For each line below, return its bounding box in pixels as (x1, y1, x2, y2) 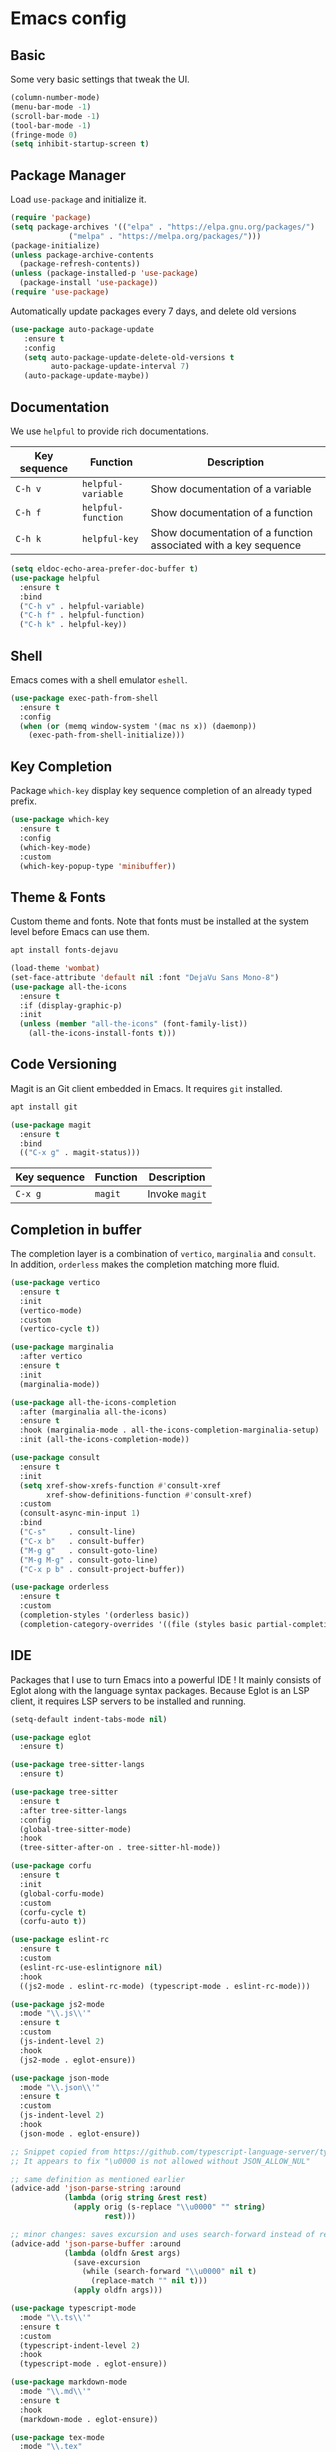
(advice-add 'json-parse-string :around (10, 2183, 182, 2194)
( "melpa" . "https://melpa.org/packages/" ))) (68, 231, 262, 241)
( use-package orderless (10, 1582, 110, 1592)
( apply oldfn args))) (73, 2285, 163, 2296)
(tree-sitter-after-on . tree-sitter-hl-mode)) (19, 1843, 222, 1853)
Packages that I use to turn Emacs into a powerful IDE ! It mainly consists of (10, 1673, 322, 1686)
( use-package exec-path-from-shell (10, 693, 159, 703)
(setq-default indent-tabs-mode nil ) (10, 1714, 168, 1724)
